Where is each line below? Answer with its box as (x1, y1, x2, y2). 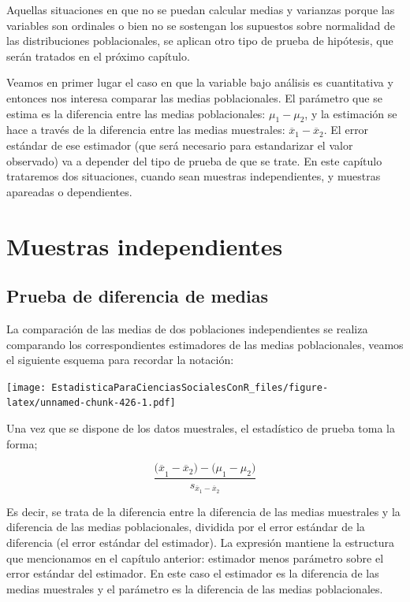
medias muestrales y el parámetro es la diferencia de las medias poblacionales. (6, 580, 383, 596)
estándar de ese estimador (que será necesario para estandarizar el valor (6, 136, 353, 153)
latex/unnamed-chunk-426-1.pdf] (6, 397, 176, 409)
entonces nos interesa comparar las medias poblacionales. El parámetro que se (6, 89, 382, 106)
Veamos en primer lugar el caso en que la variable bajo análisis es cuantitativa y (6, 74, 393, 91)
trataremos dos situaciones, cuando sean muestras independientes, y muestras (6, 168, 381, 184)
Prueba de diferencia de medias (6, 284, 268, 308)
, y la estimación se (304, 105, 397, 121)
